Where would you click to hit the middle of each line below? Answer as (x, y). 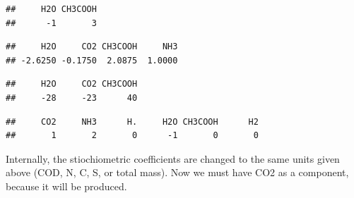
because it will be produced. (66, 186)
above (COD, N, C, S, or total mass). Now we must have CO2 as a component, (177, 172)
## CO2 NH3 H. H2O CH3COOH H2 (132, 122)
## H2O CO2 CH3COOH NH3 (92, 47)
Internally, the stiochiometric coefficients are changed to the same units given (173, 158)
